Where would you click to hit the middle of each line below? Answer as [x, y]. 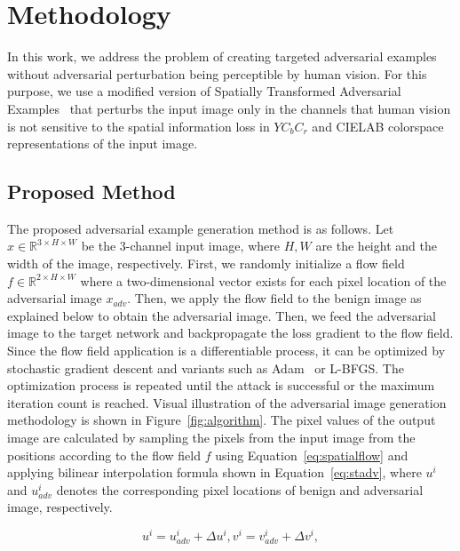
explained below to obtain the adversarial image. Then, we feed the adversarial [222, 315]
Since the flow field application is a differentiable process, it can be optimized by [226, 351]
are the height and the [376, 246]
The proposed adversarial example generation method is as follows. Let [201, 228]
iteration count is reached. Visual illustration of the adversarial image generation [227, 402]
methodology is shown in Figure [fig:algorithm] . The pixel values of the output [222, 420]
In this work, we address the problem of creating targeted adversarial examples [222, 56]
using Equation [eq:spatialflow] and [312, 455]
